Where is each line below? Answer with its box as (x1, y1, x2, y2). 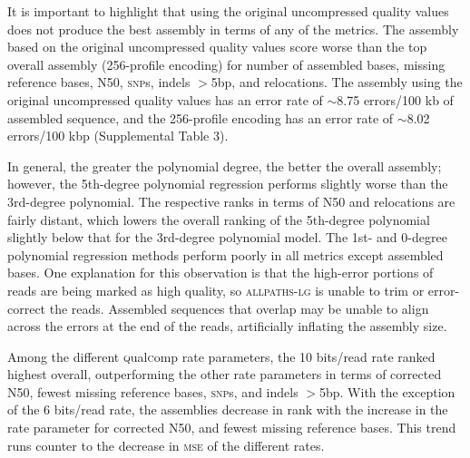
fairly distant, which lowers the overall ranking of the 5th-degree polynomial (7, 210, 430, 229)
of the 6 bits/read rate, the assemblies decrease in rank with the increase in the (7, 400, 448, 419)
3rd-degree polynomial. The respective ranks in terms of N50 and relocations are (7, 191, 455, 210)
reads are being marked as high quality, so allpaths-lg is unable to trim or (7, 280, 425, 299)
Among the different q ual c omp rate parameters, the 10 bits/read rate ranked (7, 346, 436, 365)
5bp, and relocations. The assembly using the (211, 73, 463, 92)
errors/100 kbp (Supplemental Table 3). (7, 126, 229, 145)
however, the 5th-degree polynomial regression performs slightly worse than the (7, 174, 448, 193)
